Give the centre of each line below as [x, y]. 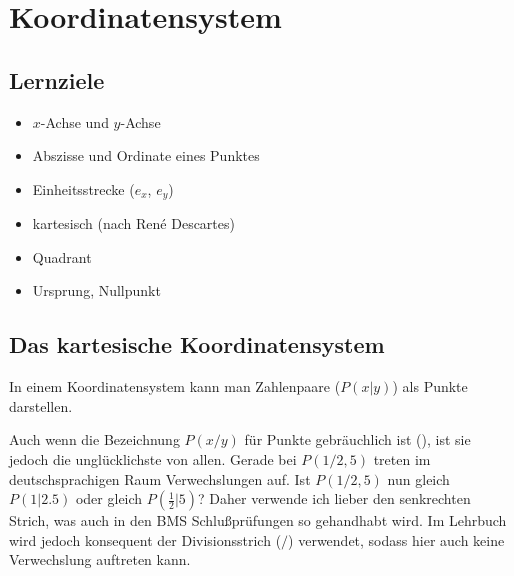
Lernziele [57, 79]
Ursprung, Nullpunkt [96, 290]
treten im [402, 458]
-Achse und [74, 121]
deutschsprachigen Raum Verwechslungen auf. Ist [160, 478]
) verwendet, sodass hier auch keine [396, 539]
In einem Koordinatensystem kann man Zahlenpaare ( [175, 386]
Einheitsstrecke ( [83, 188]
